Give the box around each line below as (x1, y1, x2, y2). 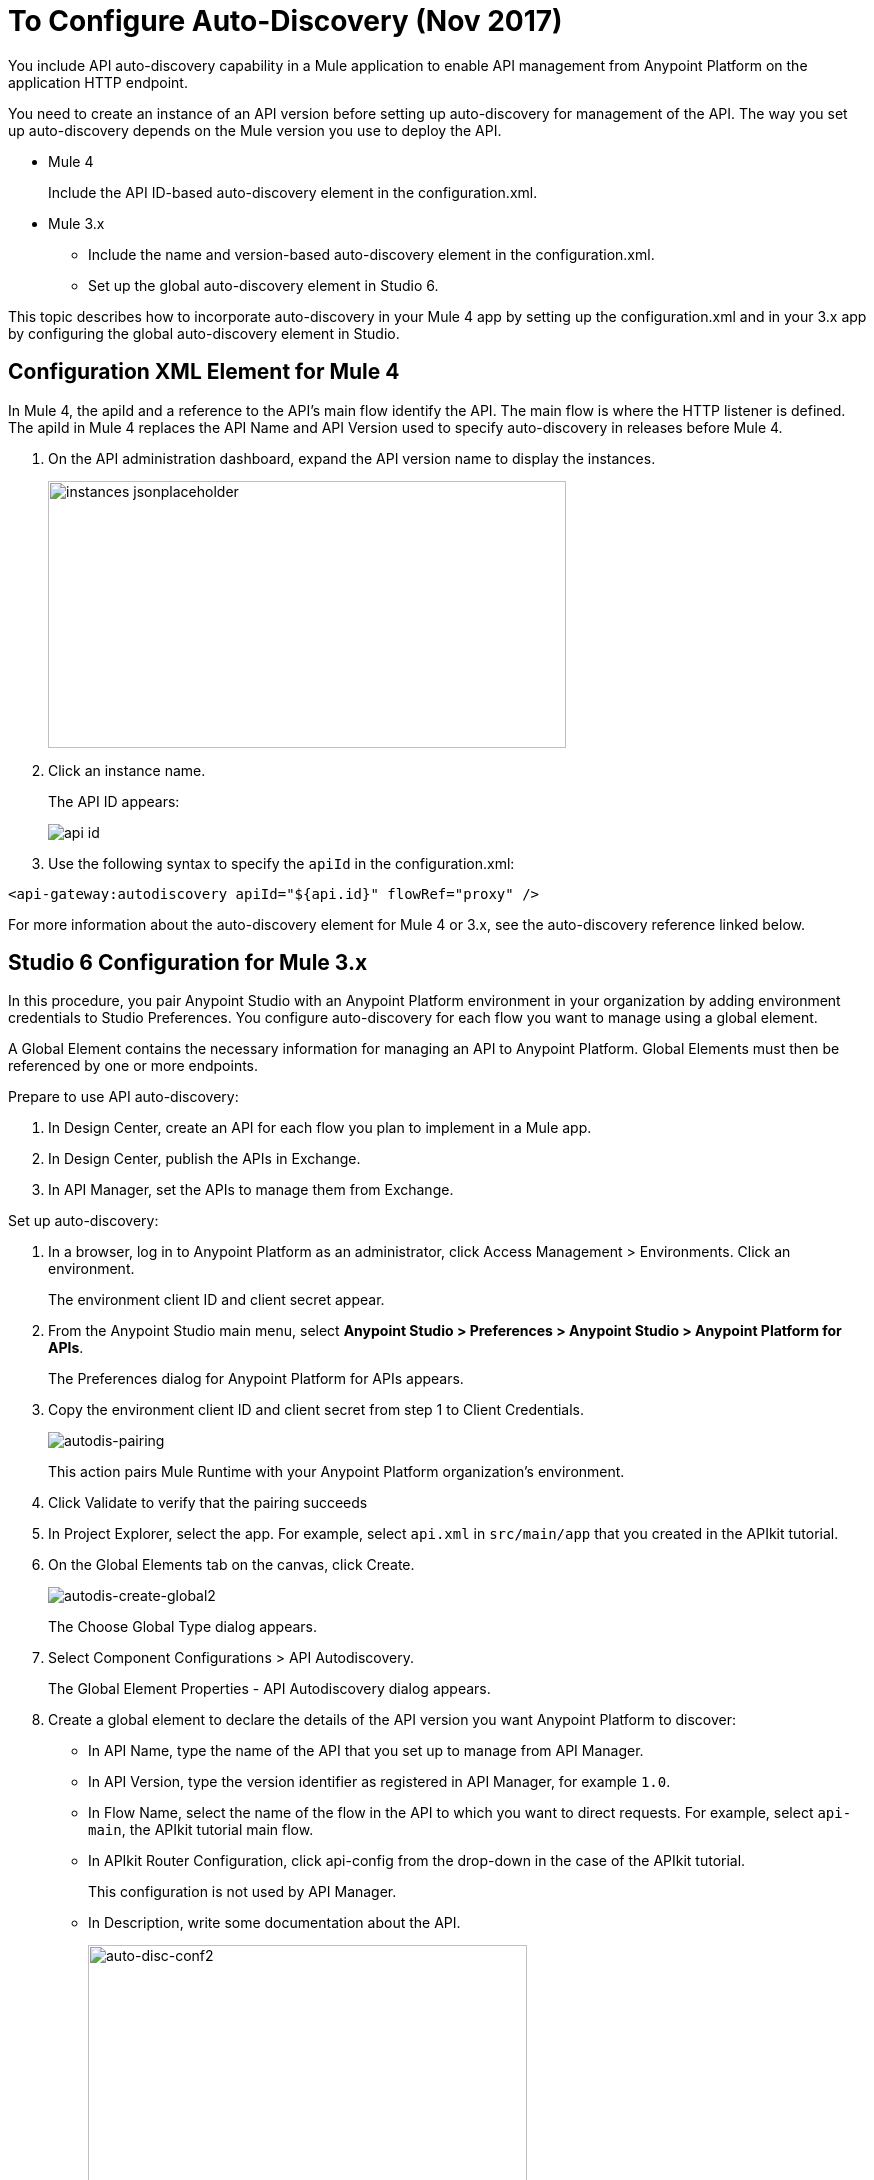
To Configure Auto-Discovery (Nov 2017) (8, 4, 563, 38)
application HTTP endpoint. (8, 73, 188, 91)
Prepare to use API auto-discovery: (8, 1088, 239, 1106)
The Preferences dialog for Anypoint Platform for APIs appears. (48, 1370, 464, 1388)
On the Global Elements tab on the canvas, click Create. (48, 1556, 415, 1574)
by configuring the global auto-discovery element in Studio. (8, 324, 400, 342)
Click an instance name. (48, 761, 206, 779)
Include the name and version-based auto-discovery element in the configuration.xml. (88, 245, 655, 263)
